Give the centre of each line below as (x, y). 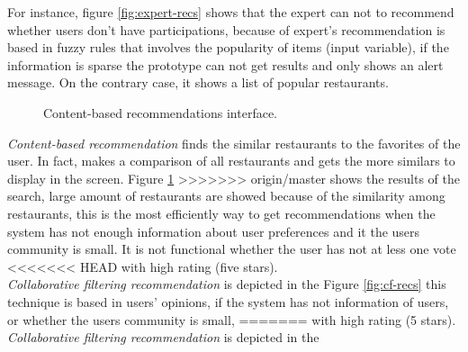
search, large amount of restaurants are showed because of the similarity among (226, 196)
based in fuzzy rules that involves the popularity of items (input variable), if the (228, 47)
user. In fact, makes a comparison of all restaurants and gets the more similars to (231, 161)
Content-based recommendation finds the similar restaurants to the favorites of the (234, 143)
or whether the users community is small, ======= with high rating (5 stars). (232, 319)
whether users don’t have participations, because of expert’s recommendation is (226, 29)
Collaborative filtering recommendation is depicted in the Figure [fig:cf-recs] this (227, 284)
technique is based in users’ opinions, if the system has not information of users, (228, 301)
